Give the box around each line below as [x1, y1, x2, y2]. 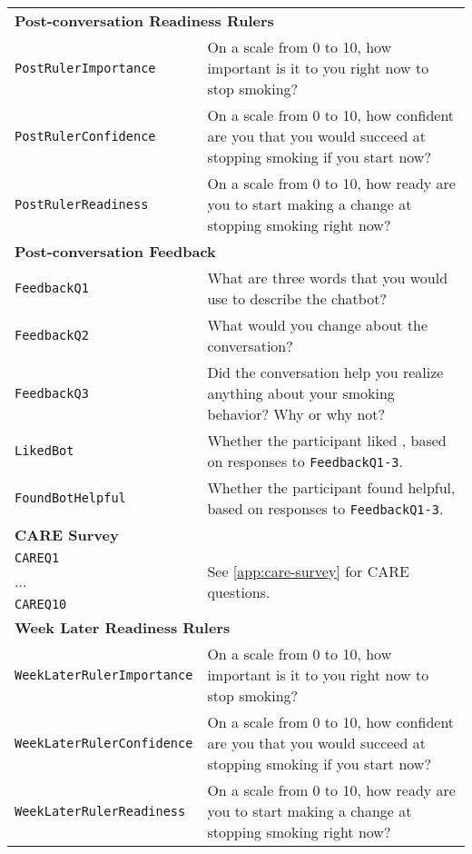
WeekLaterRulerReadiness [15, 803, 186, 819]
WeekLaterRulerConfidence [15, 735, 193, 750]
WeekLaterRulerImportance [15, 667, 193, 682]
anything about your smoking [207, 382, 395, 403]
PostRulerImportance [15, 60, 156, 75]
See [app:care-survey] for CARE [207, 560, 409, 581]
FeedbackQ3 [15, 385, 89, 401]
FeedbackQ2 [15, 328, 89, 343]
